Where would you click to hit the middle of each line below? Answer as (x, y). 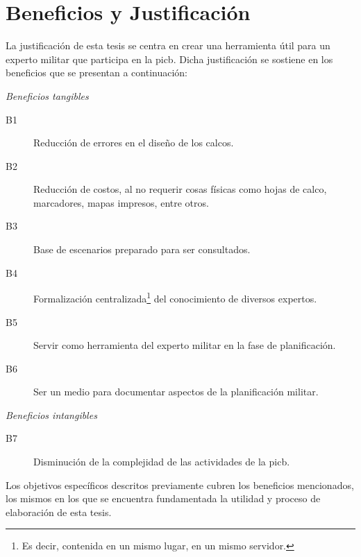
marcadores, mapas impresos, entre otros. (121, 202)
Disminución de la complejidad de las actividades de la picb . (162, 462)
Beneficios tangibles (47, 95)
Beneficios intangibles (51, 414)
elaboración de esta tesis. (59, 512)
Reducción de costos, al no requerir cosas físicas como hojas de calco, (180, 189)
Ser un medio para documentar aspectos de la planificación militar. (176, 392)
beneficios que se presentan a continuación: (96, 72)
